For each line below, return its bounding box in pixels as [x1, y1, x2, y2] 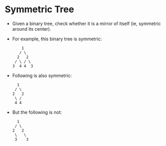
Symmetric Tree [5, 4, 75, 15]
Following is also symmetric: [12, 72, 72, 79]
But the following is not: [12, 109, 62, 115]
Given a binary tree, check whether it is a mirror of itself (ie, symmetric [12, 20, 161, 27]
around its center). [12, 26, 52, 32]
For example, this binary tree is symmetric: [12, 36, 102, 42]
